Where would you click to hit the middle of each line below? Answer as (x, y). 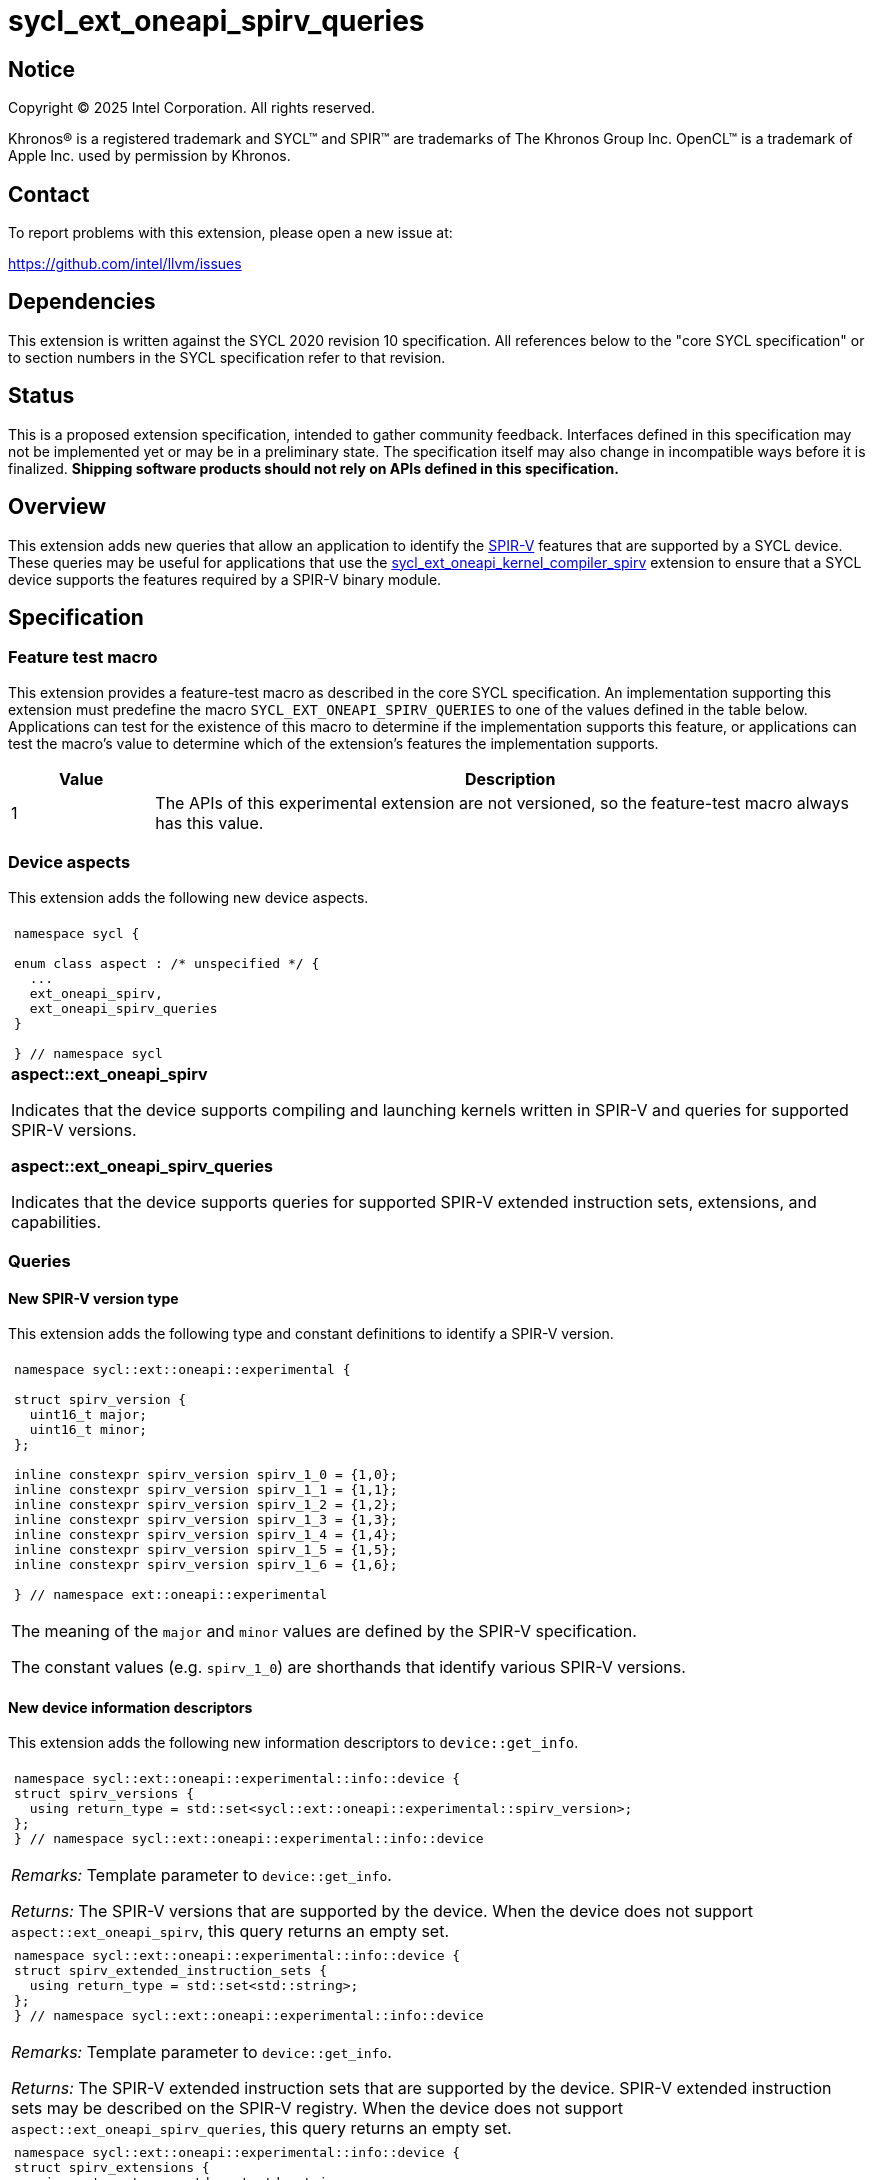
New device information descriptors (130, 1707)
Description (510, 778)
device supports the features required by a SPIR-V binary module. (225, 579)
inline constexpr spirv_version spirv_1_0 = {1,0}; (206, 1475)
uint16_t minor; (88, 1430)
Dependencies (82, 302)
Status (41, 396)
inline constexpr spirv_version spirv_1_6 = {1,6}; (206, 1565)
